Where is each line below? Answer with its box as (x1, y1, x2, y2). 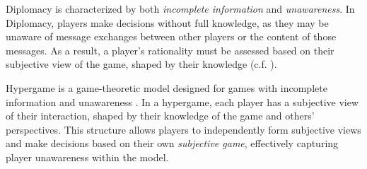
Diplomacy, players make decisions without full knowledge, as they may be (6, 15, 329, 30)
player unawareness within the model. (6, 149, 169, 164)
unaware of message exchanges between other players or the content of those (6, 29, 337, 44)
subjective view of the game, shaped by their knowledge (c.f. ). (6, 57, 277, 71)
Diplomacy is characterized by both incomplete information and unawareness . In (6, 1, 355, 16)
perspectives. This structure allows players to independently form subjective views (6, 122, 361, 136)
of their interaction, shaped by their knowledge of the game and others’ (6, 108, 315, 123)
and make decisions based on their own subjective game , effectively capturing (6, 136, 339, 151)
